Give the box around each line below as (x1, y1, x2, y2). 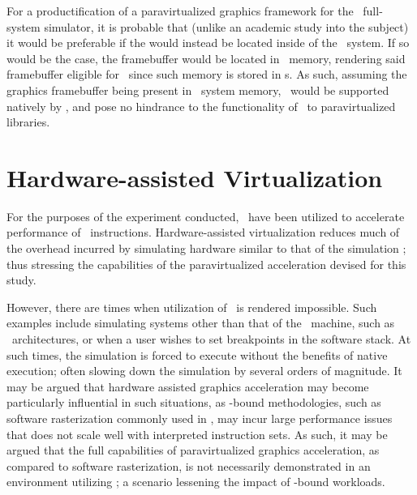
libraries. (6, 113, 50, 130)
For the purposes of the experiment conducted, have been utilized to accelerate (6, 207, 405, 224)
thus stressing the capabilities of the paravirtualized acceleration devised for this (6, 255, 406, 272)
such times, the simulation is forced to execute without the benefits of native (6, 346, 388, 363)
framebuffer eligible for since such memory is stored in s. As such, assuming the (6, 66, 407, 83)
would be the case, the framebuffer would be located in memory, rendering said (6, 49, 406, 66)
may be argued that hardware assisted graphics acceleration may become (6, 378, 369, 395)
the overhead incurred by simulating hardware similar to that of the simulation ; (6, 240, 406, 257)
